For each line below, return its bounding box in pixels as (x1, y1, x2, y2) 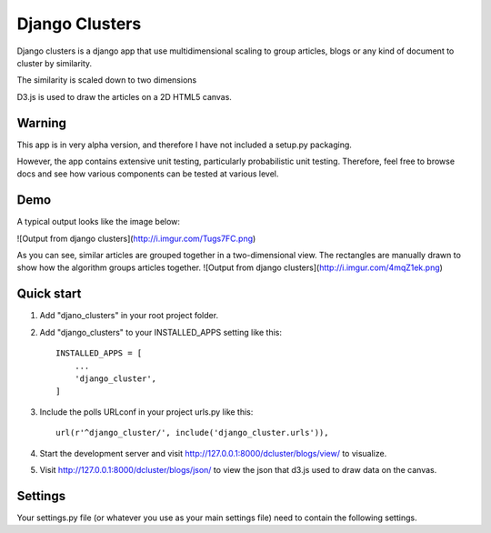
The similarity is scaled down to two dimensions (16, 75, 197, 85)
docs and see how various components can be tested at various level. (16, 168, 279, 179)
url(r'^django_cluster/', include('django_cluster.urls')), (55, 427, 329, 438)
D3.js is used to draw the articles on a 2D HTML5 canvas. (16, 91, 232, 102)
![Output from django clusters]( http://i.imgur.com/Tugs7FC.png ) (16, 233, 256, 244)
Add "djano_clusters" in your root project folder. (39, 310, 218, 321)
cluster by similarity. (16, 57, 93, 68)
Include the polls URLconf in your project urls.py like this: (39, 406, 254, 417)
